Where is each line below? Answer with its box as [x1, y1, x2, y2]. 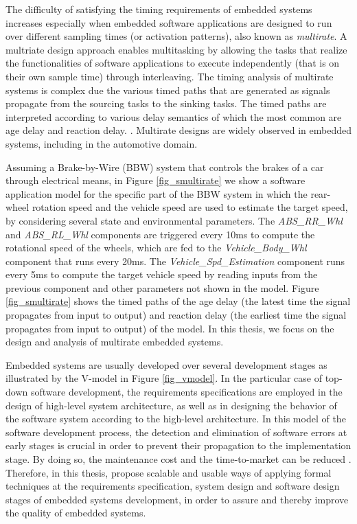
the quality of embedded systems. [5, 505, 146, 520]
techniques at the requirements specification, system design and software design [5, 479, 340, 493]
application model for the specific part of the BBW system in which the [5, 186, 308, 201]
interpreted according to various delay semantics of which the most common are [5, 109, 342, 124]
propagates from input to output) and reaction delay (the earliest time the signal [5, 308, 347, 322]
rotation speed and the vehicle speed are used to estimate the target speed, [32, 200, 348, 214]
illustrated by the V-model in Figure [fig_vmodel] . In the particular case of [5, 371, 322, 385]
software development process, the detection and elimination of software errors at [5, 424, 347, 439]
